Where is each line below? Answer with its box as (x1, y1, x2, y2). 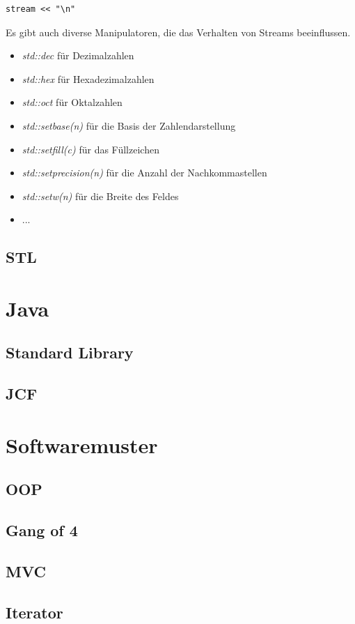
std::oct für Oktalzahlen (22, 95, 123, 109)
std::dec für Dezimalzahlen (22, 48, 134, 63)
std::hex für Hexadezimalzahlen (22, 71, 155, 86)
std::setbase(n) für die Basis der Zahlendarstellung (22, 118, 236, 132)
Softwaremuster (6, 430, 158, 459)
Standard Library (6, 342, 134, 363)
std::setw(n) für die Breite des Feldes (22, 188, 179, 203)
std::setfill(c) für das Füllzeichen (22, 142, 159, 156)
